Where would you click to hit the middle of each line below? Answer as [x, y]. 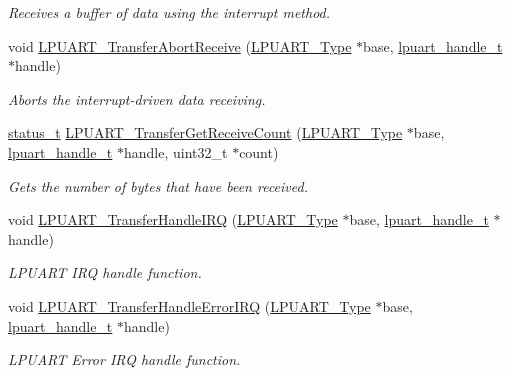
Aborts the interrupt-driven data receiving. [137, 98]
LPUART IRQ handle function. [105, 272]
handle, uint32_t [175, 151]
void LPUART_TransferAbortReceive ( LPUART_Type [180, 45]
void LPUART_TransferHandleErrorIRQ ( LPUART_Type [189, 305]
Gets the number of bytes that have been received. [158, 185]
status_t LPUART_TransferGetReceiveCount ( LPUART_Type [205, 132]
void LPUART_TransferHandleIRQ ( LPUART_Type [173, 219]
